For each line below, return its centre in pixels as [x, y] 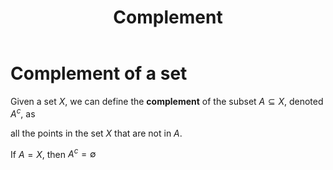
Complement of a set [99, 73]
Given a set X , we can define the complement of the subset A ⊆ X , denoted [167, 101]
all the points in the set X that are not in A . [96, 133]
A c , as [23, 113]
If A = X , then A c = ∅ [53, 153]
